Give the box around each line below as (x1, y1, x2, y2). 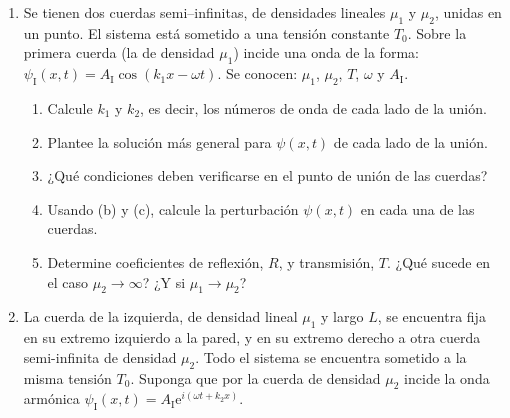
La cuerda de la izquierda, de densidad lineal (23, 306, 298, 327)
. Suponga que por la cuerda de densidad (130, 367, 381, 388)
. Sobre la (407, 22, 467, 43)
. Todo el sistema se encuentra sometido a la (195, 346, 467, 367)
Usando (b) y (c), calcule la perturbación (47, 198, 299, 219)
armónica (23, 388, 80, 409)
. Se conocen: (217, 63, 298, 84)
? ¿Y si (142, 271, 186, 292)
